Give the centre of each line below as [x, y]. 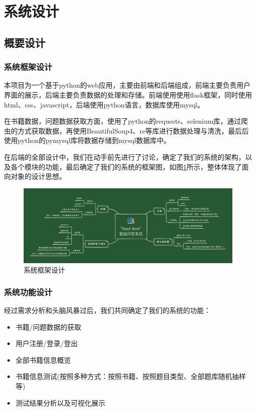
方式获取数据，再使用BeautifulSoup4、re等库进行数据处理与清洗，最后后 [133, 130]
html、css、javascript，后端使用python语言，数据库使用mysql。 [104, 104]
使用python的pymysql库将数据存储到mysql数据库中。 [87, 140]
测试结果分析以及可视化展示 [60, 402]
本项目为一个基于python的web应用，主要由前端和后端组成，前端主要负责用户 [127, 85]
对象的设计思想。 [38, 176]
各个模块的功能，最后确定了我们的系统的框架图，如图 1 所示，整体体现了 [126, 166]
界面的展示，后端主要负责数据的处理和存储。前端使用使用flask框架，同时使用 [128, 94]
